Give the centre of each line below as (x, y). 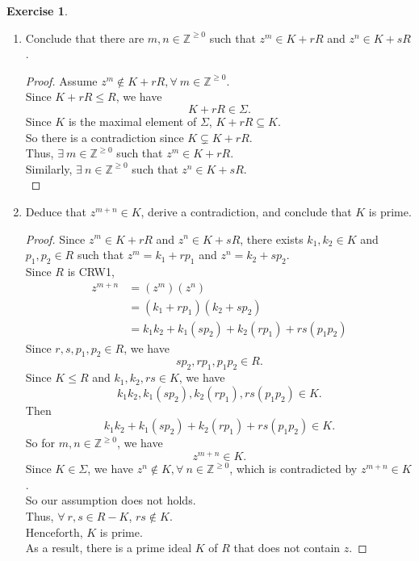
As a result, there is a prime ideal (109, 548)
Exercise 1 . (37, 10)
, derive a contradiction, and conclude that (246, 211)
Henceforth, (54, 532)
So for (40, 443)
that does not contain (287, 548)
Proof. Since (55, 239)
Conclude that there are (85, 38)
